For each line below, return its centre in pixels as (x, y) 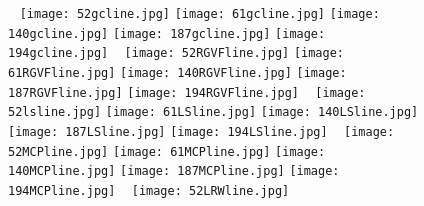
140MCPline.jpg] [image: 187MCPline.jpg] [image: (174, 171)
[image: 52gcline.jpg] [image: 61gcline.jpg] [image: (199, 14)
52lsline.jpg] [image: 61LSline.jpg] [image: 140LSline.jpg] (213, 112)
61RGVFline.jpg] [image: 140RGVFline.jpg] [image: (177, 72)
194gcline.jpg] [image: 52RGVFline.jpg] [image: (176, 53)
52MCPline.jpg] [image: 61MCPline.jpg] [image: (167, 151)
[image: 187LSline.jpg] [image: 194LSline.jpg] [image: (201, 131)
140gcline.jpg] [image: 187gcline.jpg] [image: (167, 33)
